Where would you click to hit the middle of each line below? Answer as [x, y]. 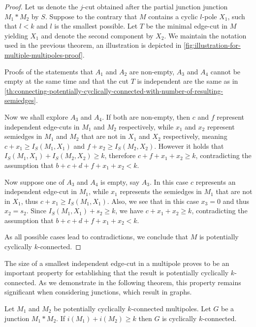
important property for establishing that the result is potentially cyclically [117, 273]
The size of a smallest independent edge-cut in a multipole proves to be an [117, 263]
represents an [216, 181]
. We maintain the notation [205, 35]
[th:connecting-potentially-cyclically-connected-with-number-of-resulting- [114, 90]
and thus [236, 201]
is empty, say [120, 181]
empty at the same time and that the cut [67, 81]
